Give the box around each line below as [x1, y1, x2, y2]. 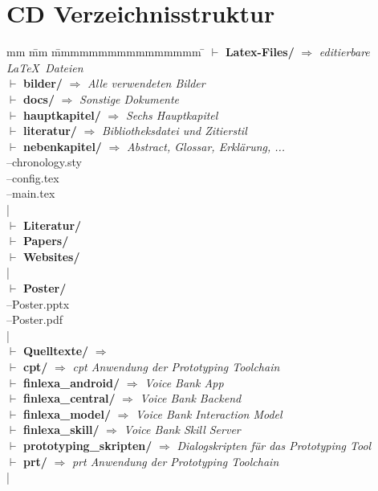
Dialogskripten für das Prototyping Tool [177, 436, 372, 453]
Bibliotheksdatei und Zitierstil [101, 122, 247, 139]
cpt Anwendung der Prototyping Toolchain [72, 358, 280, 374]
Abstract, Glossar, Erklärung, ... [127, 137, 286, 154]
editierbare [319, 43, 370, 60]
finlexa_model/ [22, 405, 111, 422]
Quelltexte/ [22, 342, 89, 359]
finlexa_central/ [22, 390, 116, 407]
